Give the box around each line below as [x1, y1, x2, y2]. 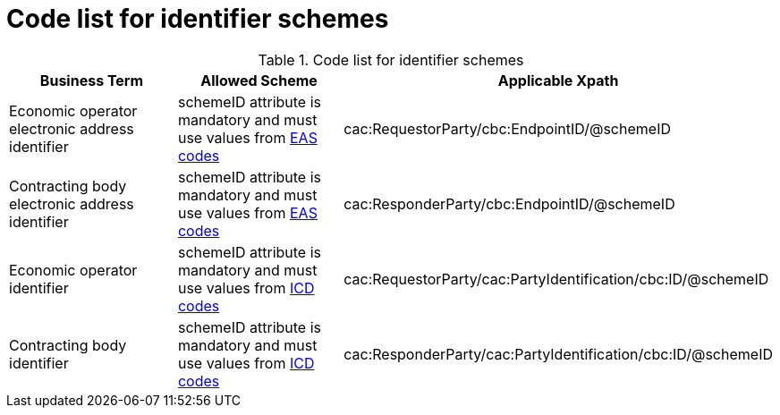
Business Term [39, 71, 144, 89]
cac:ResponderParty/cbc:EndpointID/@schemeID [343, 194, 675, 213]
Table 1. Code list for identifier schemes [258, 50, 524, 69]
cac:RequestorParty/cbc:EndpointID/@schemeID [343, 119, 671, 138]
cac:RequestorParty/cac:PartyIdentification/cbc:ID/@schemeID [343, 269, 769, 288]
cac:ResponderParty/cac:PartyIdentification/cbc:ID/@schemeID [343, 344, 773, 363]
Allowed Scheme [200, 71, 318, 89]
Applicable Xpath [497, 71, 619, 89]
